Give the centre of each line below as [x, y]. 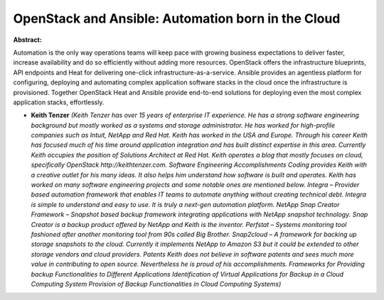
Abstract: [27, 40]
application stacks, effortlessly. [59, 102]
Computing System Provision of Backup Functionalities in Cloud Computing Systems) [156, 284]
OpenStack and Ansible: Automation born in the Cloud [177, 18]
